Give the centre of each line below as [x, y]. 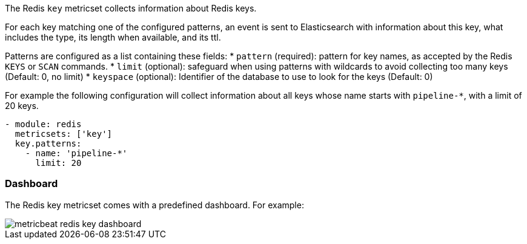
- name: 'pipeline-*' [76, 153]
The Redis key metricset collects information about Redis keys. [131, 8]
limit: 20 [58, 163]
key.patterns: [48, 143]
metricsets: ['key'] [64, 134]
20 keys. [22, 106]
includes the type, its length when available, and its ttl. [113, 37]
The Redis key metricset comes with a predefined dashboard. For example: [154, 205]
